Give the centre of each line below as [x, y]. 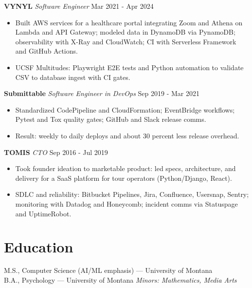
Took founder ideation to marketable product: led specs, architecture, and [126, 168]
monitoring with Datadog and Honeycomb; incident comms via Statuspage [126, 203]
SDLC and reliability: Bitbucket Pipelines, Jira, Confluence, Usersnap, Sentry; [132, 194]
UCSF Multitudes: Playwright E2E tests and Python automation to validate [129, 67]
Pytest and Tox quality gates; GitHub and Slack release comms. [111, 119]
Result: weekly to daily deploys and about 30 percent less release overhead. [127, 135]
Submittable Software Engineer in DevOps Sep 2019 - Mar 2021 [102, 93]
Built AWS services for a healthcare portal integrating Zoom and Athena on [129, 22]
